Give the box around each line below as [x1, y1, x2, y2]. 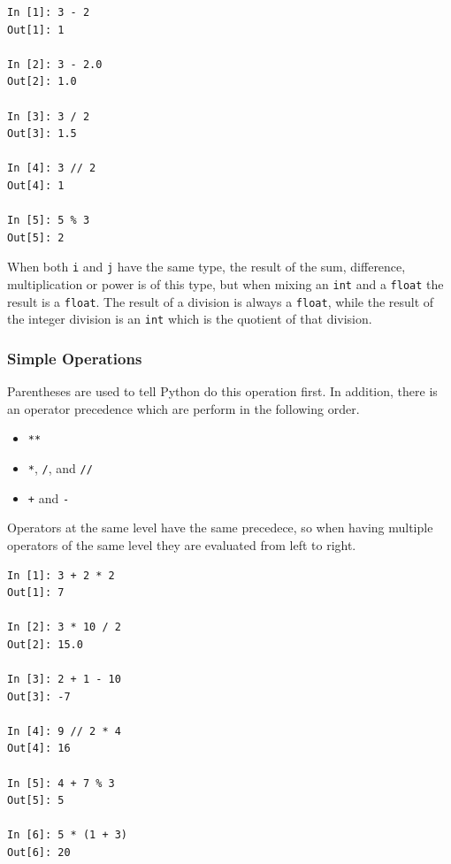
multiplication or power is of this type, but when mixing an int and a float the [7, 274, 444, 293]
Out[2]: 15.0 [7, 638, 83, 651]
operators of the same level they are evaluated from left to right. [7, 535, 356, 554]
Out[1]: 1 [7, 23, 65, 36]
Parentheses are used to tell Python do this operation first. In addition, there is [7, 382, 438, 401]
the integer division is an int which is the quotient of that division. [7, 310, 372, 328]
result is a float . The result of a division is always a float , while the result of [7, 292, 434, 310]
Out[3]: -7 [7, 690, 71, 703]
